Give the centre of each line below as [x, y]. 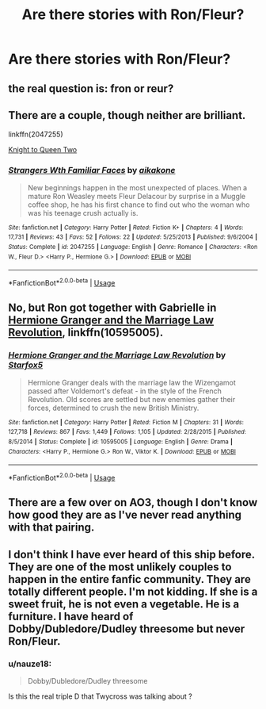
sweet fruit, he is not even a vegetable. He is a [124, 604]
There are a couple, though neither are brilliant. [127, 115]
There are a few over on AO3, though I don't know [133, 502]
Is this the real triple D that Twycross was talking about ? [100, 696]
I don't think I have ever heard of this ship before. [131, 554]
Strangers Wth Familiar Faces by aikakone [92, 171]
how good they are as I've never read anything [125, 515]
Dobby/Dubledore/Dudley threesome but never [127, 629]
